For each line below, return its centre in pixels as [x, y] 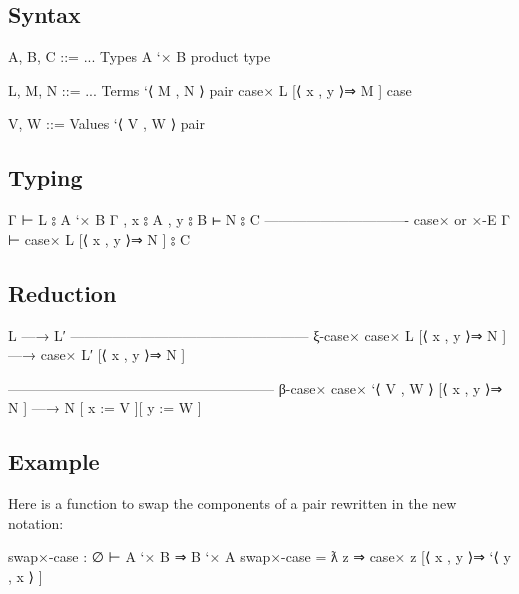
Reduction [62, 292]
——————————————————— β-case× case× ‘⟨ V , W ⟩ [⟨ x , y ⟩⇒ [255, 387]
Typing [45, 177]
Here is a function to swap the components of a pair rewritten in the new [232, 503]
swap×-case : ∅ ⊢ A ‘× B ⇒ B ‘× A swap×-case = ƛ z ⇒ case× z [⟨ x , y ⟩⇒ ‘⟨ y [259, 556]
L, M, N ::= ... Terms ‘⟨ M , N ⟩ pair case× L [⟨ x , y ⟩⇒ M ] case [210, 89]
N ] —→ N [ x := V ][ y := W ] [105, 407]
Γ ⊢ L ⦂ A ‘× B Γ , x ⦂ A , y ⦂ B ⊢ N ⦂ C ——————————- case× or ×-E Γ [259, 219]
